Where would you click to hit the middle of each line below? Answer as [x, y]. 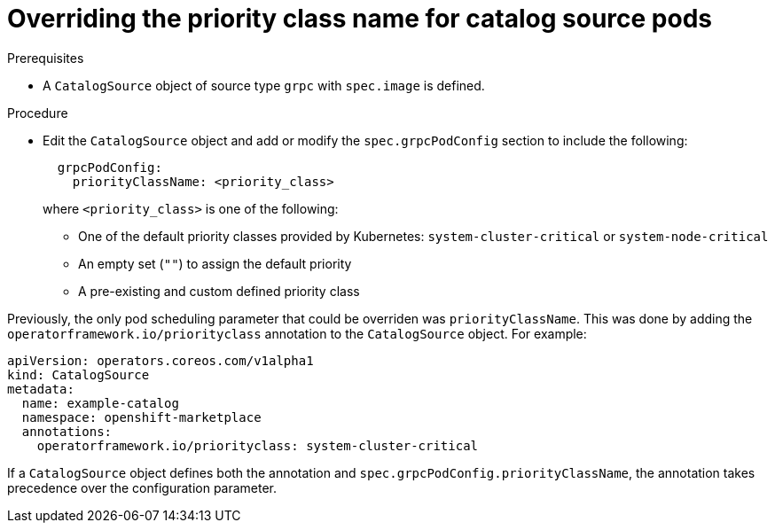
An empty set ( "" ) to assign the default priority [215, 263]
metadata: [41, 389]
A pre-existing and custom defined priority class [219, 291]
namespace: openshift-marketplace [141, 417]
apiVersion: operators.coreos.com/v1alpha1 [160, 360]
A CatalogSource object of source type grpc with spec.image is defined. [264, 85]
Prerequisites [46, 58]
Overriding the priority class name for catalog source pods [360, 19]
